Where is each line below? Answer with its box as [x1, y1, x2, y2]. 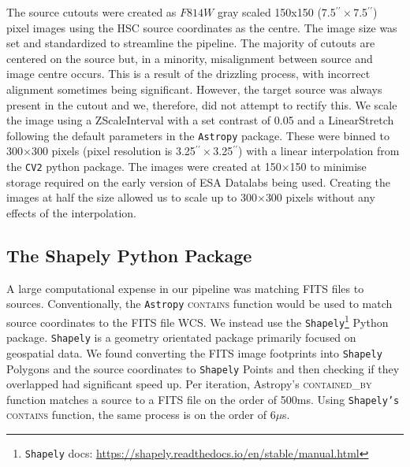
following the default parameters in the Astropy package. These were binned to [6, 127, 389, 143]
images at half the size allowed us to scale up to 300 [6, 189, 257, 206]
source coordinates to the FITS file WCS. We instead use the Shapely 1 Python [6, 311, 389, 330]
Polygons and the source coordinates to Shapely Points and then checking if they [6, 360, 400, 376]
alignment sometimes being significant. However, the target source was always [6, 80, 382, 97]
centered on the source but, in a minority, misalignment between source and [6, 50, 373, 66]
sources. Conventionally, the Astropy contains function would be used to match [6, 295, 393, 312]
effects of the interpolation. [6, 204, 137, 221]
